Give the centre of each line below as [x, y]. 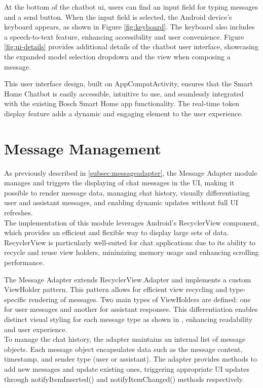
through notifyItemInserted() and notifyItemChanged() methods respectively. [124, 379]
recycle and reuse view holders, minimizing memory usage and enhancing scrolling [131, 252]
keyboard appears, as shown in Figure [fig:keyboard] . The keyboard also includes [129, 27]
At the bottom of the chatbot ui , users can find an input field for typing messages [131, 7]
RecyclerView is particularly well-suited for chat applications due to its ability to [130, 242]
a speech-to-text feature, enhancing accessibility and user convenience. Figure [124, 36]
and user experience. [36, 329]
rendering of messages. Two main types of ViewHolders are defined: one [140, 299]
